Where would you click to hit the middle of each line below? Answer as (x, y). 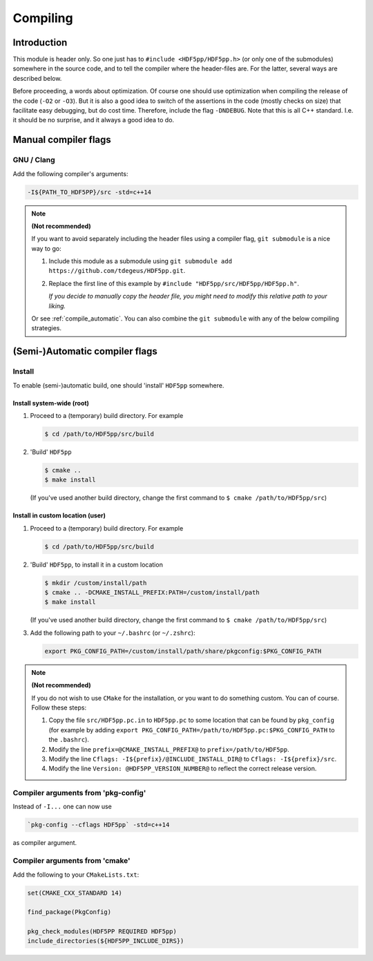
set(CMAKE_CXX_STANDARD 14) (75, 893)
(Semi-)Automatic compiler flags (85, 351)
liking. (57, 306)
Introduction (40, 42)
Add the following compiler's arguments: (70, 173)
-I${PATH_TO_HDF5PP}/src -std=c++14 (89, 192)
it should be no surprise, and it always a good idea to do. (94, 120)
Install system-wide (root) (51, 403)
